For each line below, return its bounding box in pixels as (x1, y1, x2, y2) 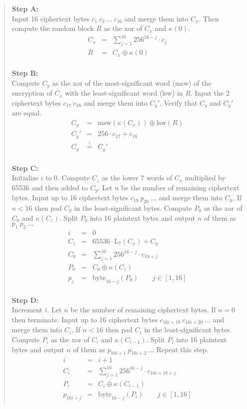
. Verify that (159, 97, 198, 108)
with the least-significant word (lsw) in (65, 88, 183, 98)
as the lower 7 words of (102, 172, 172, 183)
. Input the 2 (190, 88, 230, 98)
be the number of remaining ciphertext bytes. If (70, 304, 216, 315)
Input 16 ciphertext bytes (11, 13, 90, 23)
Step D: (11, 294, 39, 305)
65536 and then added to (11, 182, 88, 192)
